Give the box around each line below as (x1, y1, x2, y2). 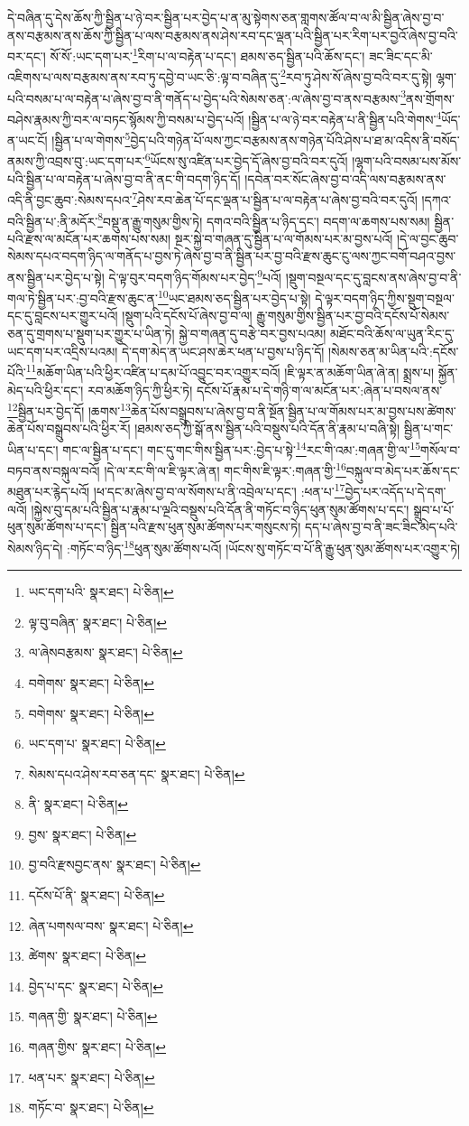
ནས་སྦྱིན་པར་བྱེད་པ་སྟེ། (7, 267, 105, 286)
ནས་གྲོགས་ (406, 88, 455, 107)
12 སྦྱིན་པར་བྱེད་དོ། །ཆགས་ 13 (7, 399, 131, 420)
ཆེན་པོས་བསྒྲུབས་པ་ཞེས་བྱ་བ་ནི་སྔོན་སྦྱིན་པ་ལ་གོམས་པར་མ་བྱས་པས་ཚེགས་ (130, 401, 456, 420)
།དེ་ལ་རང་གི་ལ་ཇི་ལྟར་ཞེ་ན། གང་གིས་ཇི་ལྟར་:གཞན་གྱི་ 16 (104, 459, 346, 479)
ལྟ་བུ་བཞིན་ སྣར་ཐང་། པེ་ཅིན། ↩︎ (28, 612, 168, 631)
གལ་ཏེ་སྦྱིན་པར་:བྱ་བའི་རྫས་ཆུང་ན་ (7, 288, 158, 307)
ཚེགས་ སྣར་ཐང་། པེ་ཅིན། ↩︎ (28, 946, 147, 965)
